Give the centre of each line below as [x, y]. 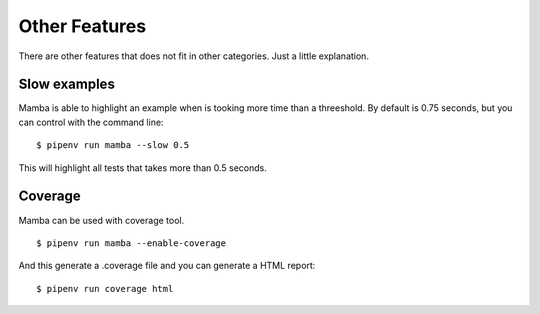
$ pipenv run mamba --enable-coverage [131, 243]
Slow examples [66, 84]
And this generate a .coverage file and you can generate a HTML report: [167, 266]
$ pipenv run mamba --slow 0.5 [113, 145]
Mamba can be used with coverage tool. [101, 220]
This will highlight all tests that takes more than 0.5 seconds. [142, 167]
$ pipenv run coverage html [105, 288]
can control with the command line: [91, 122]
